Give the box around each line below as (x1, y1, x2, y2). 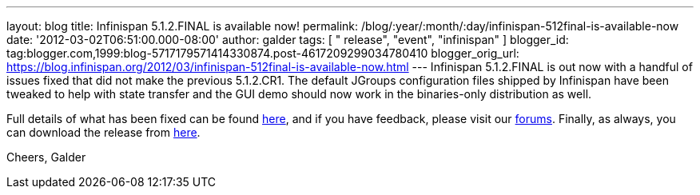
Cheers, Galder (6, 150, 86, 164)
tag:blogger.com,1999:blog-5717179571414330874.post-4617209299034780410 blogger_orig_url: (6, 46, 519, 60)
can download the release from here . (6, 125, 201, 139)
